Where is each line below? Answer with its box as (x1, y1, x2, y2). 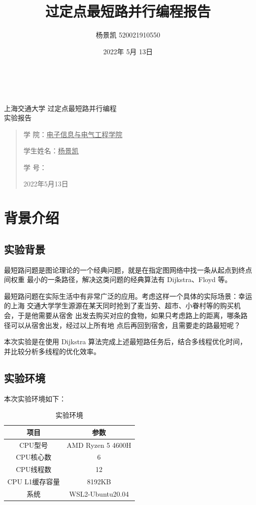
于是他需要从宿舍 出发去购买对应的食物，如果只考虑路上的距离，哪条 (17, 310, 241, 321)
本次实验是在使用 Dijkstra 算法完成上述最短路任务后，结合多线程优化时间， (4, 336, 247, 347)
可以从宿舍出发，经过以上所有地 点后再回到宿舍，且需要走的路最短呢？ (10, 320, 241, 330)
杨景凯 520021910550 (96, 30, 160, 40)
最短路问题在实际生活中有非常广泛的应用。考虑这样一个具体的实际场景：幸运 (4, 290, 252, 301)
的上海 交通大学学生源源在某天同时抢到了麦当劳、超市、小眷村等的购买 (4, 300, 234, 311)
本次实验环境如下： (4, 393, 66, 403)
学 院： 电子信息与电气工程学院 (23, 129, 123, 139)
